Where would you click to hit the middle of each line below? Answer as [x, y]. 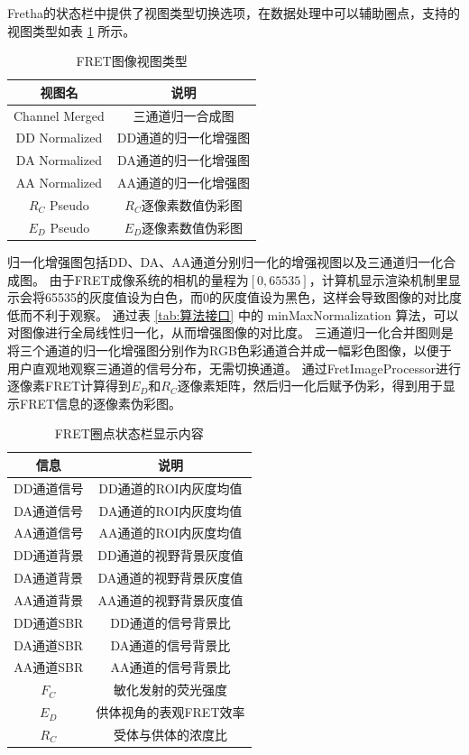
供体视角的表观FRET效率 [170, 712]
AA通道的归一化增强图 [183, 183]
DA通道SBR [49, 645]
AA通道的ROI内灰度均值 [170, 533]
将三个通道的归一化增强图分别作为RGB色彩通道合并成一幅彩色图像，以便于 [230, 350]
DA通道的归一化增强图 [184, 160]
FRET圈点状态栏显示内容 [129, 433]
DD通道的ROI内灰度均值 [170, 488]
